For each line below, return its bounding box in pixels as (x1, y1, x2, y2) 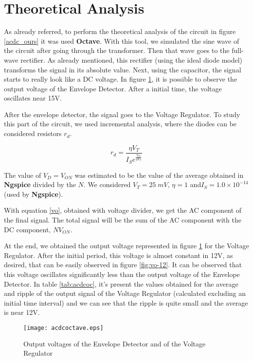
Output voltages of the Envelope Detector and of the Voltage (23, 338, 206, 348)
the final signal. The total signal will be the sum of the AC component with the (4, 215, 241, 224)
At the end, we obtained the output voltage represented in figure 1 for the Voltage (4, 241, 249, 251)
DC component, (4, 224, 51, 234)
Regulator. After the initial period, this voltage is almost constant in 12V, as (4, 250, 233, 260)
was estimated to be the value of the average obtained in (74, 170, 244, 180)
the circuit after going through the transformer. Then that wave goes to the (4, 45, 230, 55)
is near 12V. (4, 307, 40, 317)
